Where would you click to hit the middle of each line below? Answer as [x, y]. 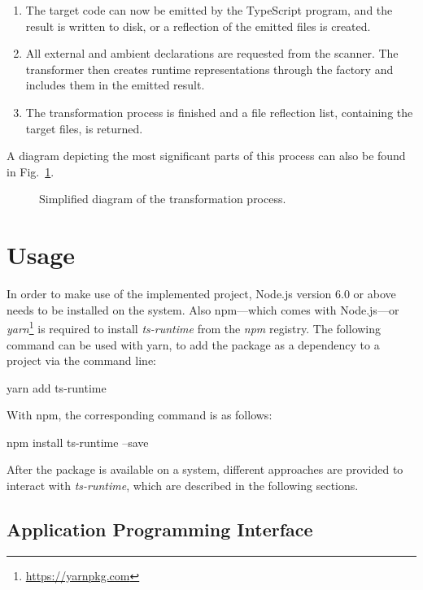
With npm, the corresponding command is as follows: [140, 415]
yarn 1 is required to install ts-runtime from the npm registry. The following [194, 327]
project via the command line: [81, 360]
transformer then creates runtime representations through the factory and [209, 69]
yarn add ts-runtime [57, 387]
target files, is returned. [84, 128]
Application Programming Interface [160, 529]
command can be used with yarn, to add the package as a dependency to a [193, 344]
